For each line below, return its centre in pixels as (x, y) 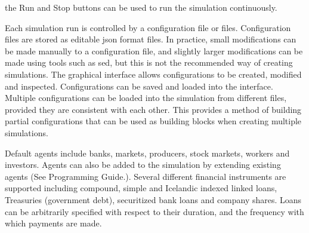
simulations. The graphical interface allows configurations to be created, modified (153, 74)
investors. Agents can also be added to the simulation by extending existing (143, 165)
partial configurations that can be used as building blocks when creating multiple (153, 121)
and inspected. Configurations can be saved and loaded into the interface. (139, 86)
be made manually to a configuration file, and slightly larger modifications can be (154, 50)
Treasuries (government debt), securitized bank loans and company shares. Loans (153, 199)
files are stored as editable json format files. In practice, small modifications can (151, 39)
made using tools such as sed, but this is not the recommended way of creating (149, 62)
